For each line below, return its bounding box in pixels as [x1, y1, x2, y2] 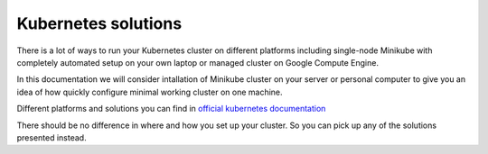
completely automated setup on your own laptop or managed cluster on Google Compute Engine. [16, 57, 380, 68]
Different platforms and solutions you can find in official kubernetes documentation [16, 104, 326, 114]
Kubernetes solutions [16, 14, 183, 33]
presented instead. [16, 131, 87, 143]
